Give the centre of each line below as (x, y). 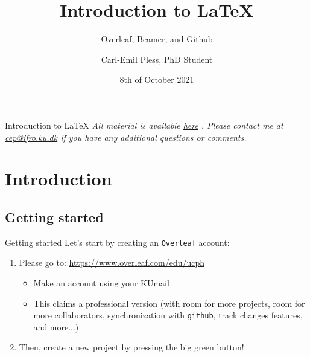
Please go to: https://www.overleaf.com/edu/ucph (112, 262)
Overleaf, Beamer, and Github (157, 39)
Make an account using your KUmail (101, 282)
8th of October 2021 (157, 79)
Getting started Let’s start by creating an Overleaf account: (117, 242)
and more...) (56, 326)
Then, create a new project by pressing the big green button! (131, 347)
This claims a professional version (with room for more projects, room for (169, 303)
